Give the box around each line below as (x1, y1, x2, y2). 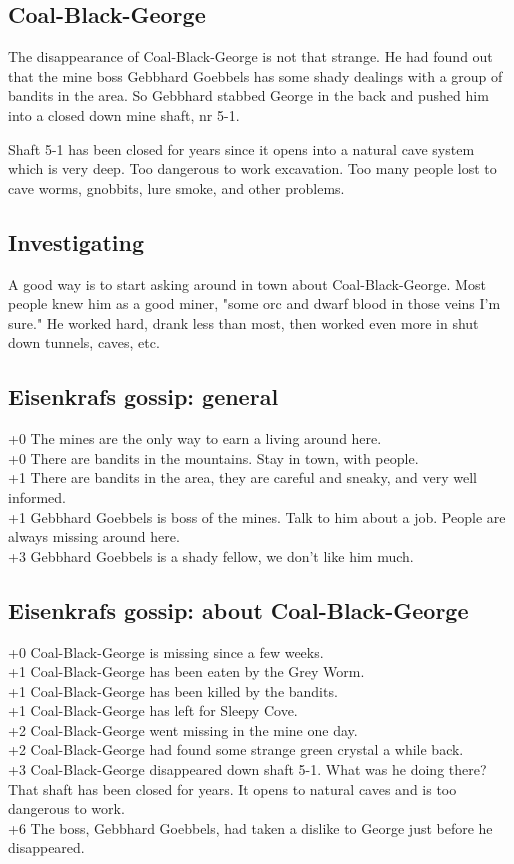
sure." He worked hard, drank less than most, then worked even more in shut (8, 312, 479, 333)
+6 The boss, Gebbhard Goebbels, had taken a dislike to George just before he (8, 817, 493, 838)
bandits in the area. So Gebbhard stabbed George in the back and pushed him (8, 85, 489, 106)
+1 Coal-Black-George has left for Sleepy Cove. (8, 700, 298, 721)
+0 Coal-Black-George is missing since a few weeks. (8, 641, 324, 662)
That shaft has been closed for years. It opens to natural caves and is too (8, 778, 457, 799)
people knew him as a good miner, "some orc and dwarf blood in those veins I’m (8, 293, 501, 314)
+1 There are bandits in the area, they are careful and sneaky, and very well (8, 467, 477, 488)
